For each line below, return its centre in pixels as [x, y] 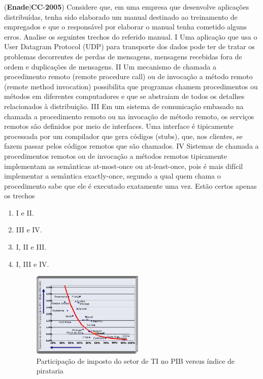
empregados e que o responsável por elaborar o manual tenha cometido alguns [126, 27]
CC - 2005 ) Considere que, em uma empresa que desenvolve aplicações [140, 7]
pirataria [50, 371]
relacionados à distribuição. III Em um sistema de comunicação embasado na [124, 106]
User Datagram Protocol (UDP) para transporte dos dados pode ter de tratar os [129, 46]
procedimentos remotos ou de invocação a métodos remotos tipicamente [116, 156]
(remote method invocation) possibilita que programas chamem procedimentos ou [131, 86]
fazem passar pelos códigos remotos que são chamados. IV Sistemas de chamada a [131, 146]
